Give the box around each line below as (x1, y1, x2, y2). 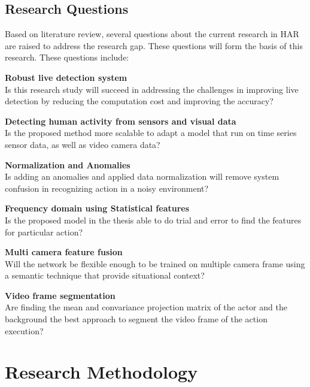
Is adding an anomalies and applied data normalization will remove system (5, 170, 279, 183)
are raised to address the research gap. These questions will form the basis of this (5, 39, 303, 52)
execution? (5, 324, 44, 337)
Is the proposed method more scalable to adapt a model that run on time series (5, 126, 297, 139)
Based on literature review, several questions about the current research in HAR (5, 28, 299, 40)
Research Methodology (5, 359, 198, 384)
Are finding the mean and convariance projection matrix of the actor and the (5, 301, 287, 313)
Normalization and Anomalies (5, 158, 130, 171)
